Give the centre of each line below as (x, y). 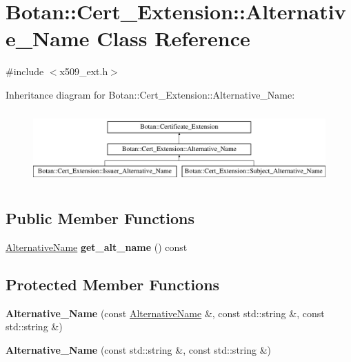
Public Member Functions (100, 218)
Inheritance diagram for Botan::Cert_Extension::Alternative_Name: (150, 94)
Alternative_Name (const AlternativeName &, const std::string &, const (165, 313)
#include (25, 71)
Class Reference (173, 38)
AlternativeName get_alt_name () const (97, 247)
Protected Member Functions (113, 284)
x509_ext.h (84, 71)
